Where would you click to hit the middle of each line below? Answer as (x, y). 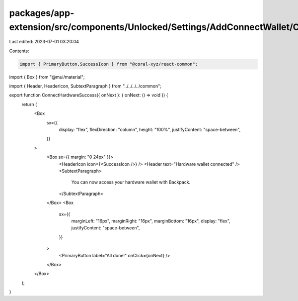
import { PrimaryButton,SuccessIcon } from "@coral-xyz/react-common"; (109, 64)
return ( (29, 104)
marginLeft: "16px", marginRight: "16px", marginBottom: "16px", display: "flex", (151, 221)
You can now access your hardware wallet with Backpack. (131, 182)
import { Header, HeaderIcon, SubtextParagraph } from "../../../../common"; (85, 86)
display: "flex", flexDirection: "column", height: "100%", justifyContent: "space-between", (150, 130)
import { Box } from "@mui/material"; (47, 77)
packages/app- (42, 13)
